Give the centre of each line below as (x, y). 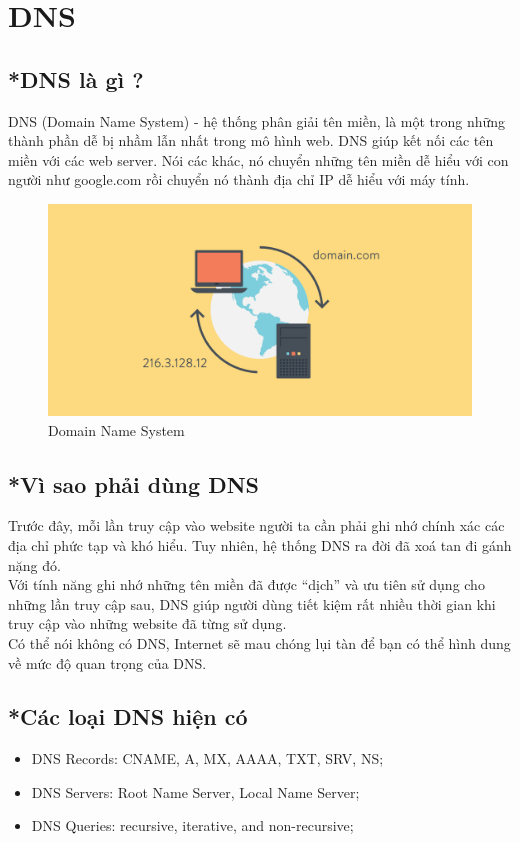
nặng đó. (34, 564)
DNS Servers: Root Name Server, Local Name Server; (195, 791)
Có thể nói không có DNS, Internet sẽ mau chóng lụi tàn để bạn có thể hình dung (259, 642)
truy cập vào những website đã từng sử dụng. (147, 623)
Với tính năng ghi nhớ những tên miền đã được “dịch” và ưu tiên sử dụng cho (246, 584)
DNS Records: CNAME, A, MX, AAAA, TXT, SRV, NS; (207, 758)
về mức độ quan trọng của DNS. (107, 662)
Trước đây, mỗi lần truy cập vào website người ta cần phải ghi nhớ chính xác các (256, 525)
